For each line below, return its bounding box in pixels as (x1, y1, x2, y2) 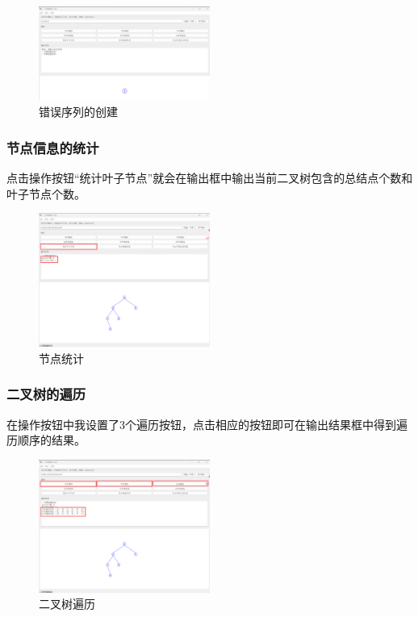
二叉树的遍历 (6, 384, 86, 404)
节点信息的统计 (6, 137, 99, 157)
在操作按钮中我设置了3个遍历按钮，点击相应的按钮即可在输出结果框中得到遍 (6, 415, 408, 432)
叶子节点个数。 (6, 185, 86, 202)
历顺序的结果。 (6, 431, 86, 448)
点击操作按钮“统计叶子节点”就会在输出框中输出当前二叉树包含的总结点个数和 (6, 169, 413, 186)
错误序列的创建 (39, 103, 118, 120)
